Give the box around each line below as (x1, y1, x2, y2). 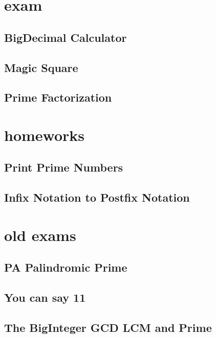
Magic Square (4, 59, 78, 75)
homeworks (4, 124, 85, 145)
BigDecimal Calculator (4, 29, 127, 45)
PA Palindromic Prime (4, 259, 127, 275)
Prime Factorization (4, 89, 112, 105)
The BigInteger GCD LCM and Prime (4, 319, 212, 335)
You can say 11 (4, 289, 86, 305)
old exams (4, 224, 76, 245)
